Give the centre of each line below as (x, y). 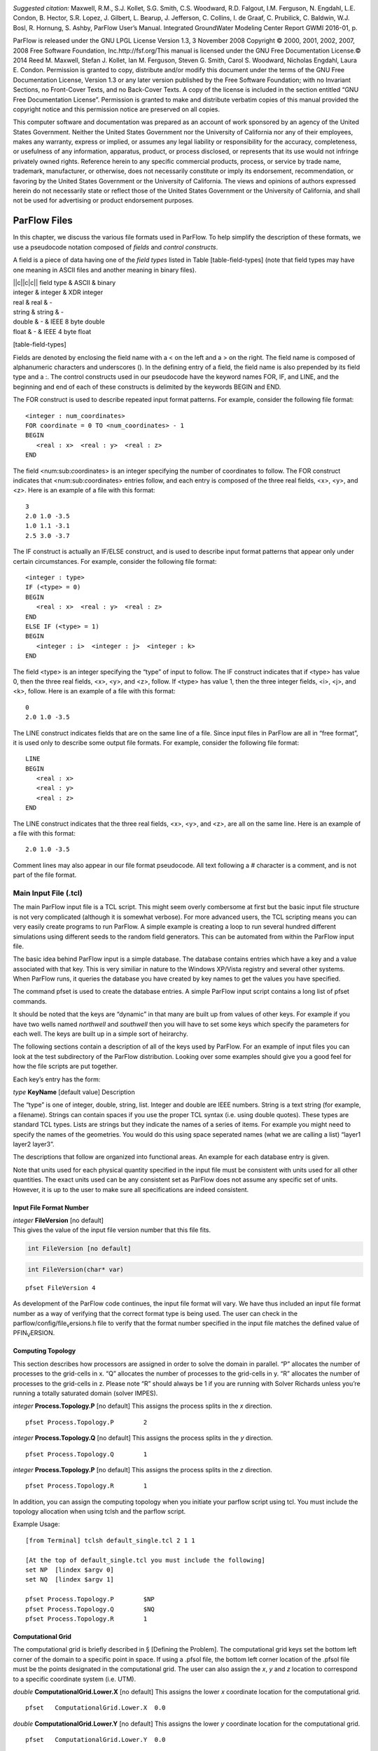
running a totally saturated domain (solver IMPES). (85, 1393)
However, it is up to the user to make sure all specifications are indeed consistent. (131, 1189)
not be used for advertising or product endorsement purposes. (103, 200)
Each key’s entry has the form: (57, 1079)
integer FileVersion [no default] (58, 1220)
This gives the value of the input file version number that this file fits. (112, 1230)
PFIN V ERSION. (34, 1334)
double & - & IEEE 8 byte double (59, 321)
